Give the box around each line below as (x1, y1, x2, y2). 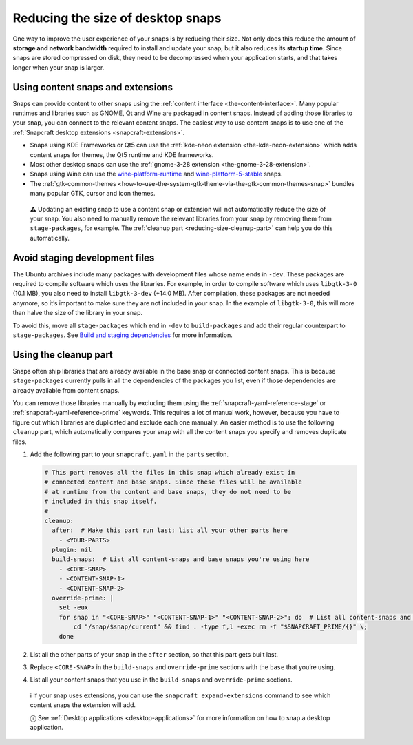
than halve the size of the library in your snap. (12, 309, 143, 317)
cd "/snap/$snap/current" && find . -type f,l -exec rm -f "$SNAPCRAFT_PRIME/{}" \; (73, 623, 368, 631)
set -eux (59, 604, 89, 611)
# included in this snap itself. (44, 498, 158, 506)
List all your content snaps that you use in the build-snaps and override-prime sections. (30, 675, 293, 684)
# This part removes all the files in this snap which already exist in (44, 469, 295, 476)
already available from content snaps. (12, 386, 120, 394)
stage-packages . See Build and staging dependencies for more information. (12, 331, 233, 339)
